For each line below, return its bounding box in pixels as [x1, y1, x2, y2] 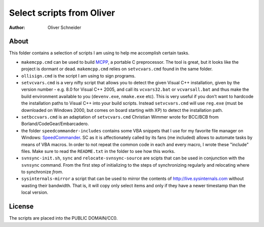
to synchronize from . [21, 169, 64, 175]
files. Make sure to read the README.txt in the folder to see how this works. [21, 148, 176, 154]
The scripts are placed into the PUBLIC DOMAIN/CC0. [9, 215, 118, 221]
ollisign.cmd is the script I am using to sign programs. [21, 73, 136, 78]
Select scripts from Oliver [9, 7, 115, 18]
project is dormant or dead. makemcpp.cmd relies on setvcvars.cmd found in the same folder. [21, 66, 213, 72]
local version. [21, 189, 48, 196]
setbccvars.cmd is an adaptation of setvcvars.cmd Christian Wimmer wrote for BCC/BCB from [21, 114, 219, 120]
